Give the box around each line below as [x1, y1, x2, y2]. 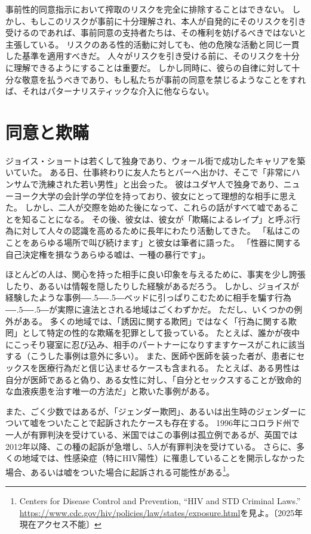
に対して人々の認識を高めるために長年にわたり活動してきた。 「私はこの [13, 224, 300, 237]
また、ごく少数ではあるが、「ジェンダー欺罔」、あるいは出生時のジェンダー [5, 405, 298, 417]
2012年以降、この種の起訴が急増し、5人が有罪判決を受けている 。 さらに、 [5, 440, 297, 452]
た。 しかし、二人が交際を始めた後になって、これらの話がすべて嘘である [5, 201, 291, 214]
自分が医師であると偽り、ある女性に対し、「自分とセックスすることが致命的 [5, 373, 301, 385]
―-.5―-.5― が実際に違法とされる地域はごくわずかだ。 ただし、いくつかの [5, 303, 294, 315]
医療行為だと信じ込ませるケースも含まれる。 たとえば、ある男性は [38, 361, 300, 374]
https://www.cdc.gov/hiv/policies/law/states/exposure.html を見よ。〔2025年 [19, 506, 303, 518]
